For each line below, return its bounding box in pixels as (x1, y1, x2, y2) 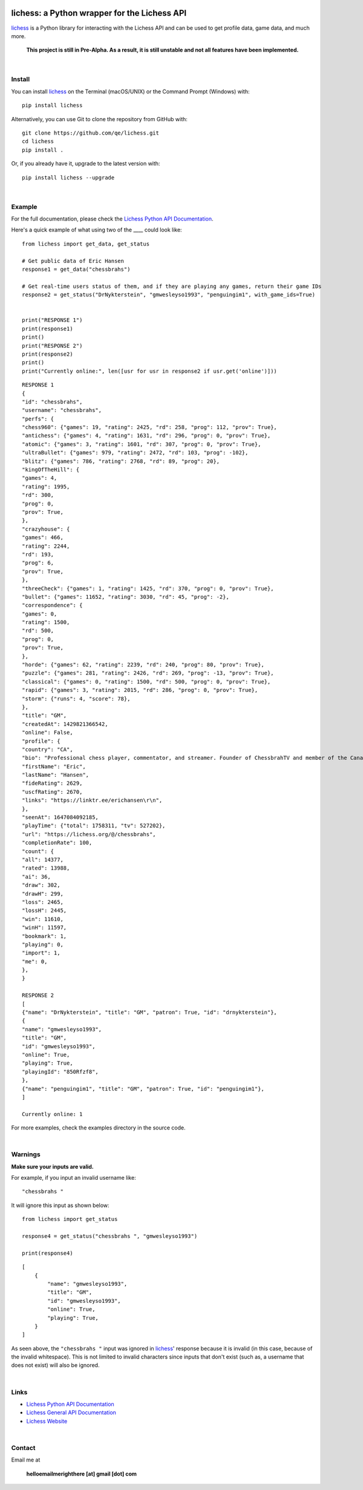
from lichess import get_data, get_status (22, 240, 150, 247)
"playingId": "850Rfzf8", (22, 1068, 99, 1075)
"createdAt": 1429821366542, (22, 720, 108, 727)
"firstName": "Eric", (22, 763, 86, 770)
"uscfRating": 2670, (22, 788, 83, 795)
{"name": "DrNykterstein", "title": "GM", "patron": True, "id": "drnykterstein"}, (22, 1009, 278, 1016)
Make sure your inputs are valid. (11, 1163, 94, 1170)
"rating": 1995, (22, 483, 70, 490)
